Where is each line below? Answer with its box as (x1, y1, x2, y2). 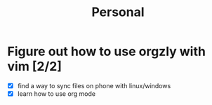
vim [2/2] (7, 59, 62, 74)
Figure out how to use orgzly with (7, 43, 206, 59)
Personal (91, 4, 145, 20)
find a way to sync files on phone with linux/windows (17, 81, 171, 90)
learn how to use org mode (17, 90, 96, 98)
